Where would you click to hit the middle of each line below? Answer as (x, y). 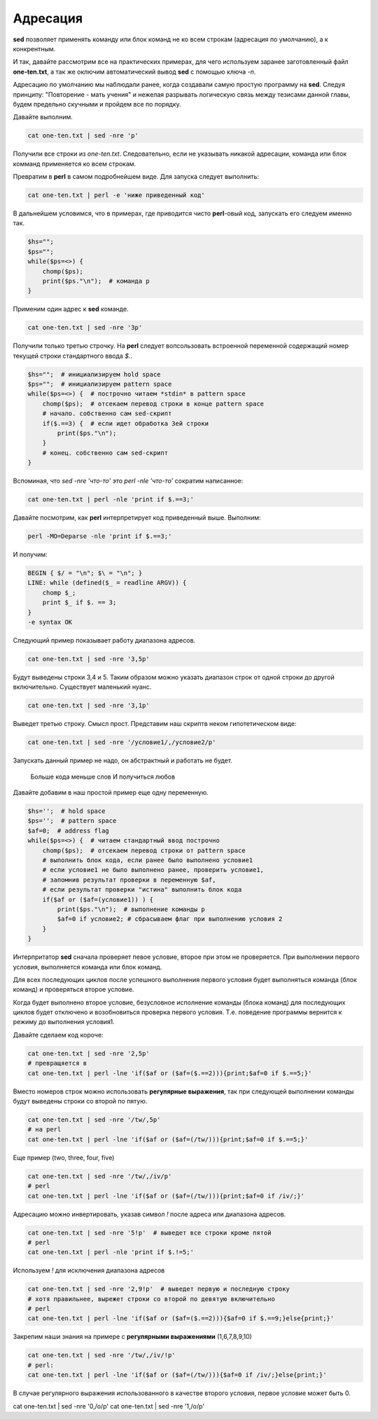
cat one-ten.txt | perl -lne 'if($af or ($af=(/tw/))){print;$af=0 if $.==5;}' (168, 1139)
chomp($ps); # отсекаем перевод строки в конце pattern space (153, 404)
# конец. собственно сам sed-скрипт (105, 453)
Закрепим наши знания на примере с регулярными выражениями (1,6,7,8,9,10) (132, 1337)
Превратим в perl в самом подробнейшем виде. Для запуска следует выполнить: (136, 177)
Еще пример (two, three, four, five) (64, 1157)
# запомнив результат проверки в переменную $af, (129, 880)
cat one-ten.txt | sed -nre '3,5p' (89, 659)
